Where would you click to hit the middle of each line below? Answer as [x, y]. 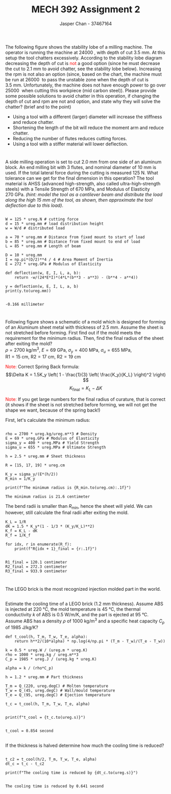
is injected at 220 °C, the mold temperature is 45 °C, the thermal [73, 609]
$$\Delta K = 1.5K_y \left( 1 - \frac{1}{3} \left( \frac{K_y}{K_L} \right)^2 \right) [86, 374]
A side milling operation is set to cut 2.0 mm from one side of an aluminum [83, 162]
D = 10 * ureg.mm [24, 255]
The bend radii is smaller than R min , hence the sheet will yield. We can [79, 507]
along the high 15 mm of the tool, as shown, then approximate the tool [79, 200]
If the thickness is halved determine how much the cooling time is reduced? [85, 745]
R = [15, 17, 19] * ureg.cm [35, 465]
